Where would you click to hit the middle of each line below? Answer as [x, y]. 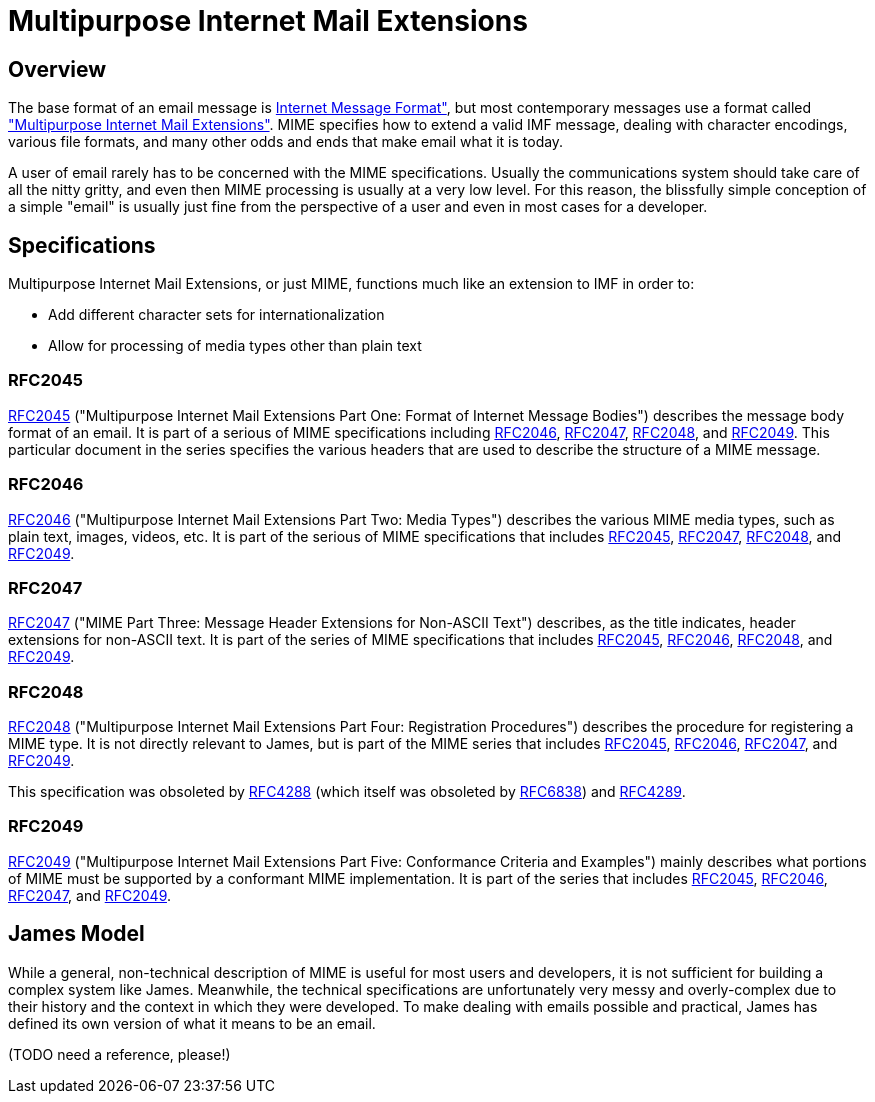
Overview [57, 69]
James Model [76, 934]
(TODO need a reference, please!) [119, 1054]
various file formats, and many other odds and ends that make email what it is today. [286, 142]
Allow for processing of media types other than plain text [235, 346]
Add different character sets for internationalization [216, 315]
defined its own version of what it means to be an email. [192, 1023]
